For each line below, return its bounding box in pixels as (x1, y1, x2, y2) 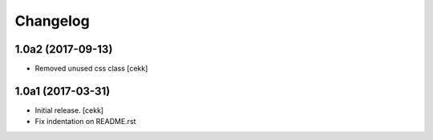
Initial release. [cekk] (34, 105, 104, 115)
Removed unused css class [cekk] (34, 64, 148, 74)
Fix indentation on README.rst (34, 117, 136, 126)
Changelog (14, 12, 90, 30)
